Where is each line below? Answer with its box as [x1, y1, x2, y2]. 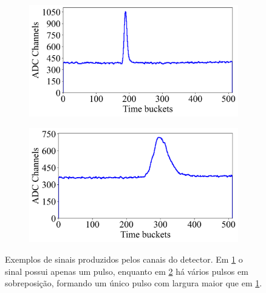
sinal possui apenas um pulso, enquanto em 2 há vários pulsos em [5, 264, 248, 277]
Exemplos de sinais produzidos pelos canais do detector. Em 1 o [5, 253, 243, 266]
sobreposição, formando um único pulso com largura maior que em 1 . [5, 277, 262, 289]
